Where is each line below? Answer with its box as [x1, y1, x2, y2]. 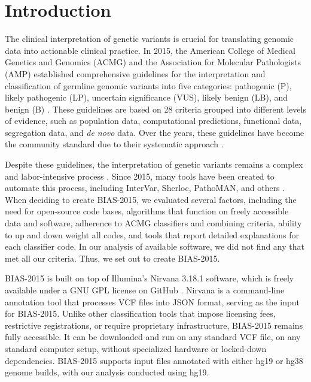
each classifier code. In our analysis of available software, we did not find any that [5, 240, 304, 253]
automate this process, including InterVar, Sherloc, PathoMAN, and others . [5, 181, 285, 194]
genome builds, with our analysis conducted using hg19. [5, 366, 209, 378]
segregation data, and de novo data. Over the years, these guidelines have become [5, 126, 304, 138]
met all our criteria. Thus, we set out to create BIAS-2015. [5, 251, 220, 264]
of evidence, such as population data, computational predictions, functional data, [5, 114, 302, 127]
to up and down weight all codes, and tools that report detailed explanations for [5, 228, 299, 241]
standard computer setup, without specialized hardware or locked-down [5, 342, 267, 354]
